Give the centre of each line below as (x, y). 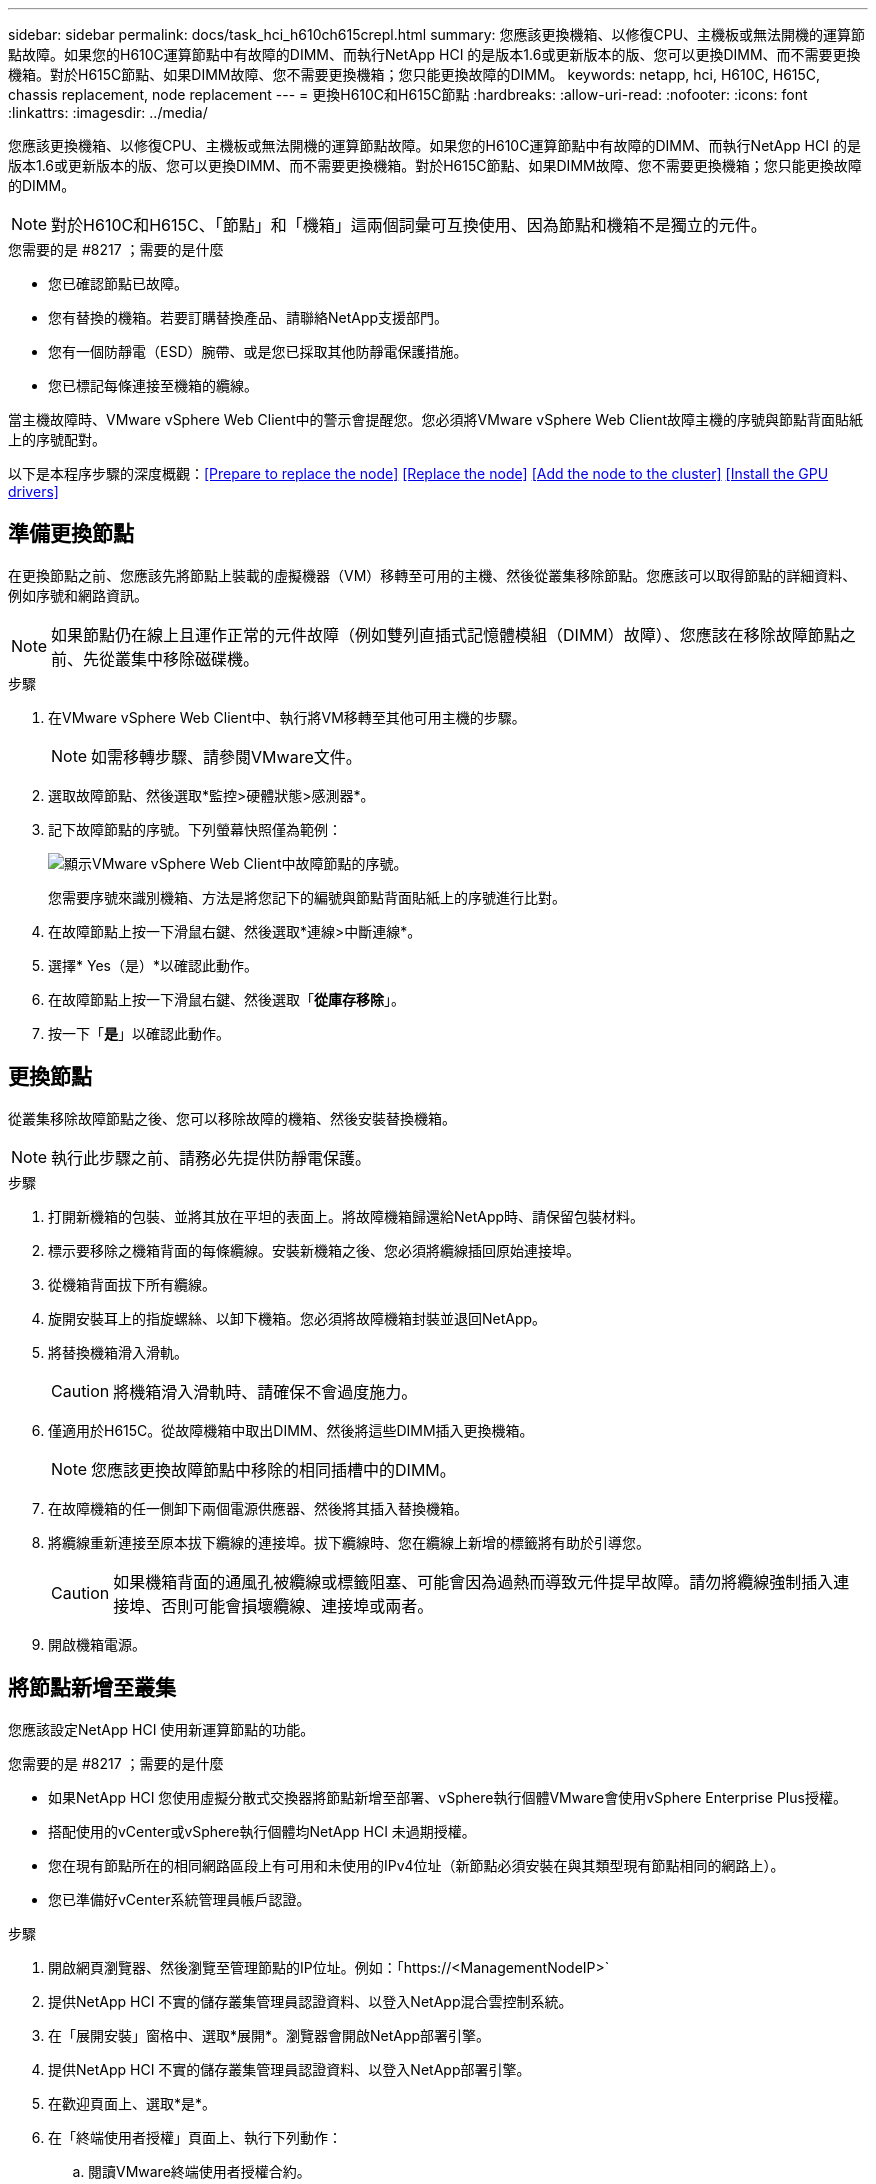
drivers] (33, 491)
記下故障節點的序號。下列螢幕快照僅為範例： (195, 829)
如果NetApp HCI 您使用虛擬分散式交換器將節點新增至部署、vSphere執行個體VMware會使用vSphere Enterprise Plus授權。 (447, 1797)
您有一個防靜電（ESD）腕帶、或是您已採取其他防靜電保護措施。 (258, 351)
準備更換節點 (71, 534)
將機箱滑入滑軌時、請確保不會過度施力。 (265, 1391)
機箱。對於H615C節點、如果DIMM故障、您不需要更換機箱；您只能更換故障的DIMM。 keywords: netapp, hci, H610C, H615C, (414, 74)
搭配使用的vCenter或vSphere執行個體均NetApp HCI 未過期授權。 (262, 1831)
